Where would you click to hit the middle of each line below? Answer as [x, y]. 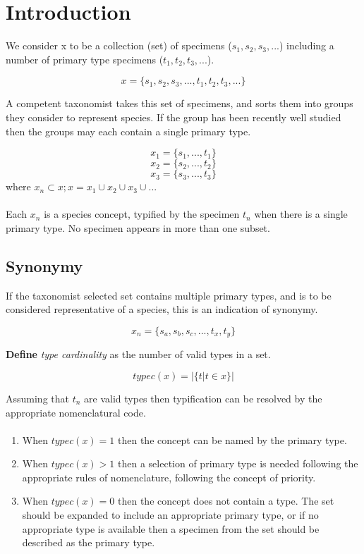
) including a [307, 45]
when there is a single [301, 214]
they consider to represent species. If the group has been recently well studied [174, 117]
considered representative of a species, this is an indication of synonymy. [162, 309]
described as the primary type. [89, 542]
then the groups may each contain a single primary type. [128, 131]
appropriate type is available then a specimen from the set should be [171, 528]
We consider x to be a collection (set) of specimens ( [119, 45]
